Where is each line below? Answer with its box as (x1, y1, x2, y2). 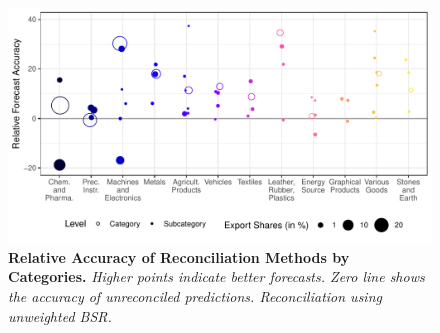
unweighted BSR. (8, 305, 112, 326)
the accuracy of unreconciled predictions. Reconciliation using (8, 285, 382, 306)
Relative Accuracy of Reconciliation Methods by (8, 246, 350, 267)
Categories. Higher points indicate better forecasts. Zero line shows (8, 266, 425, 287)
